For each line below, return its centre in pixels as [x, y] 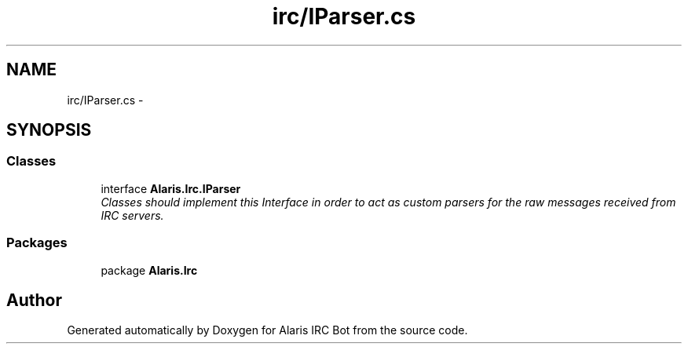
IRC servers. [132, 215]
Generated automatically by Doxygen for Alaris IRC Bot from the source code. [267, 330]
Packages [37, 243]
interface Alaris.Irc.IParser [171, 188]
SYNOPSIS [49, 130]
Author [34, 300]
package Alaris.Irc [149, 270]
